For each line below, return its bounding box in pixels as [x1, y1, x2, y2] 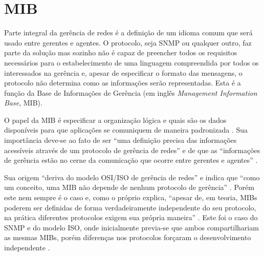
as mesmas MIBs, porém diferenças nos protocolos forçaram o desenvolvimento [4, 232, 251, 243]
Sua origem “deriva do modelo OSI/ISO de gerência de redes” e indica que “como [4, 172, 260, 182]
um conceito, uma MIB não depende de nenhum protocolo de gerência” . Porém [4, 182, 254, 193]
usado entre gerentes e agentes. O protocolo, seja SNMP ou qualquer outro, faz [4, 37, 252, 48]
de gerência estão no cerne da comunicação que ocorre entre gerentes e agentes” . [4, 155, 258, 165]
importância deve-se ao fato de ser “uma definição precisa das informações [4, 135, 237, 145]
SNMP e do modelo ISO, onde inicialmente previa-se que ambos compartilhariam [4, 222, 259, 232]
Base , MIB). [4, 97, 42, 108]
